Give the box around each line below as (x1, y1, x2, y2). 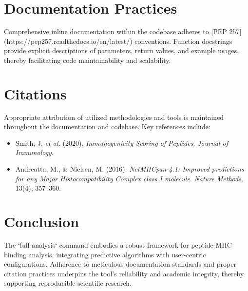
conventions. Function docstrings (134, 36, 232, 46)
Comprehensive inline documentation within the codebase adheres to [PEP (4, 26, 227, 37)
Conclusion (4, 211, 79, 231)
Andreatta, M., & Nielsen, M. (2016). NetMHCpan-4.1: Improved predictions (15, 164, 244, 174)
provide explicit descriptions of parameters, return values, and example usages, (4, 45, 239, 56)
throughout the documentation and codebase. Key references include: (4, 121, 210, 132)
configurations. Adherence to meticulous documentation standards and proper (4, 259, 236, 269)
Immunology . (15, 147, 54, 157)
